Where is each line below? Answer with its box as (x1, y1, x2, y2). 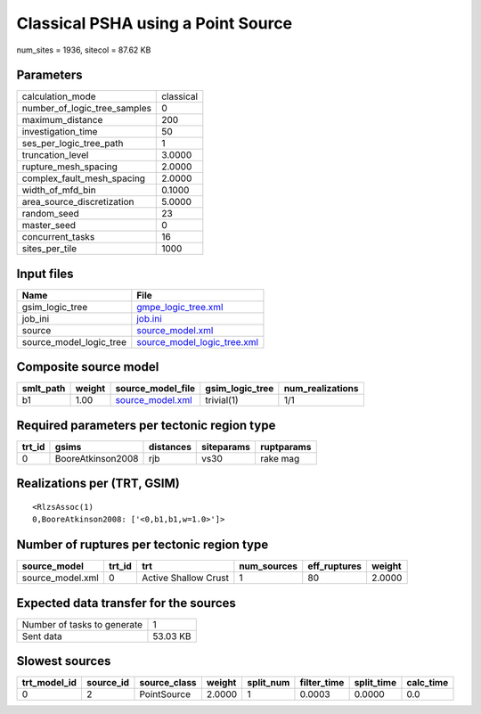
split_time (354, 677, 396, 689)
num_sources (239, 560, 298, 572)
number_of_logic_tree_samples (21, 103, 151, 115)
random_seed (21, 208, 79, 220)
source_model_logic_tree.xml (136, 335, 258, 348)
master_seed (21, 219, 76, 232)
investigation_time (21, 126, 98, 138)
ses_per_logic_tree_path (21, 137, 124, 150)
